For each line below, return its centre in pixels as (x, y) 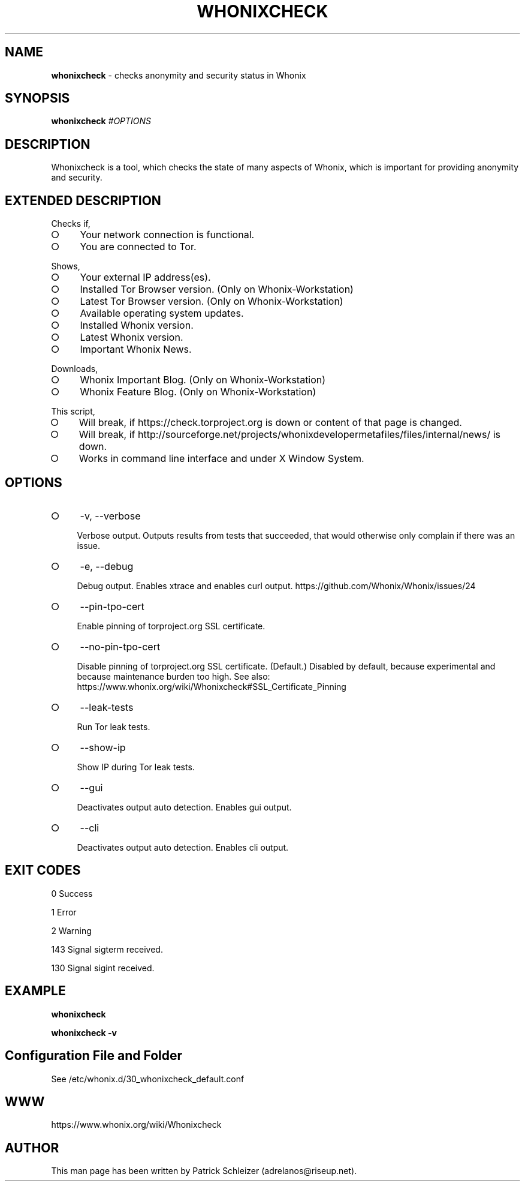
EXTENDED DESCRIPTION (83, 200)
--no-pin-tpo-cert (120, 646)
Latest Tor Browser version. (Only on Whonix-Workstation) (212, 301)
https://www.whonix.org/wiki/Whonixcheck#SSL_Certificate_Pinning (212, 686)
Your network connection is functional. (167, 235)
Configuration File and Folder (94, 1056)
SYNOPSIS (37, 98)
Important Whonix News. (136, 349)
